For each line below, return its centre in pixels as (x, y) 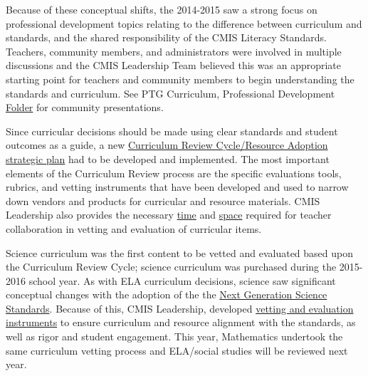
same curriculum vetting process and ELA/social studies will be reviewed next (177, 350)
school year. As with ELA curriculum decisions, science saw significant (182, 280)
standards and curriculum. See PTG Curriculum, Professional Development (170, 93)
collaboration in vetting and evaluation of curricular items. (134, 228)
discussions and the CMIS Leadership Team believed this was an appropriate (174, 65)
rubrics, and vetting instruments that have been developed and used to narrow (177, 187)
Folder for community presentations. (85, 107)
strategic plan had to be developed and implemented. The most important (168, 158)
